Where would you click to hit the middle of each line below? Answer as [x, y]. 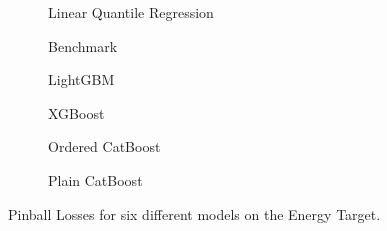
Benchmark [83, 45]
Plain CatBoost [95, 179]
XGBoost [76, 112]
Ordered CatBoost [104, 146]
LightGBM [81, 79]
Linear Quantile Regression [131, 12]
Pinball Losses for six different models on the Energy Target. [194, 213]
